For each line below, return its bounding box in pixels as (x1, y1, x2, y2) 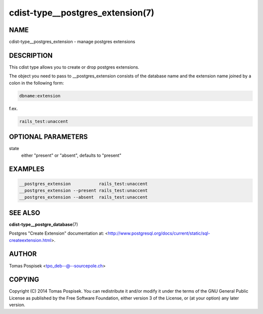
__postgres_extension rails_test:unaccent (19, 181, 148, 186)
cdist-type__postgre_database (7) (9, 222, 78, 227)
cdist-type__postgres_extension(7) (9, 7, 154, 18)
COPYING (9, 276, 39, 284)
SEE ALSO (9, 208, 40, 217)
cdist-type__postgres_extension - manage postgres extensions (9, 39, 135, 45)
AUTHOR (9, 250, 37, 258)
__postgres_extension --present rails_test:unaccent (19, 187, 148, 193)
